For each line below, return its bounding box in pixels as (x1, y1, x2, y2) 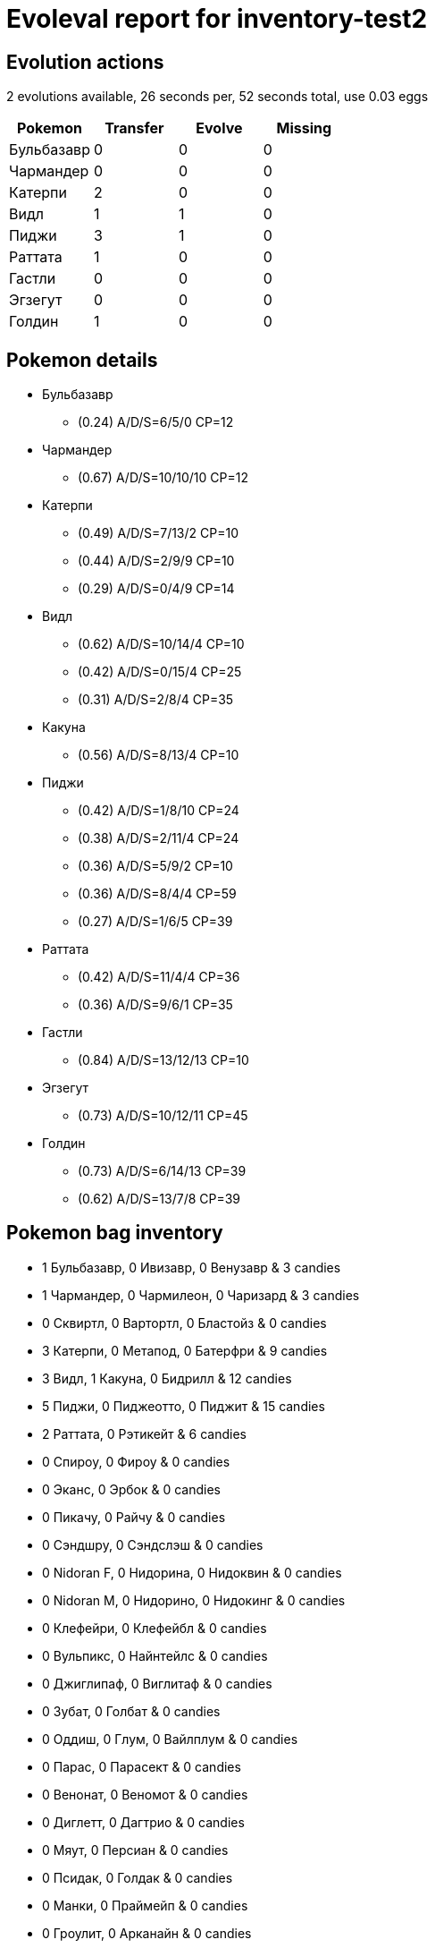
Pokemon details (6, 348, 158, 371)
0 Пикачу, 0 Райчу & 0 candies (42, 1509, 226, 1525)
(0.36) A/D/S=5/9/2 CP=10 (78, 858, 233, 874)
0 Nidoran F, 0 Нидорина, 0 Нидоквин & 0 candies (42, 1564, 342, 1580)
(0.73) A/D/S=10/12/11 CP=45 (78, 1108, 248, 1124)
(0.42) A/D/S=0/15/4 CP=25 (78, 664, 242, 680)
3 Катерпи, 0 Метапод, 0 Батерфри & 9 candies (42, 1342, 328, 1358)
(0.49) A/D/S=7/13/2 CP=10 (78, 525, 238, 541)
